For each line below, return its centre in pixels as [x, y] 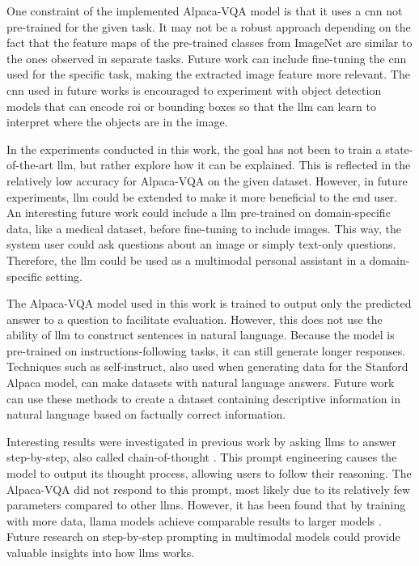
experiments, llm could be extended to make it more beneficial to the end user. [202, 196]
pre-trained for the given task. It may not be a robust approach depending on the [209, 26]
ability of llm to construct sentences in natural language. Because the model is [201, 335]
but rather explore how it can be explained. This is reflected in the [245, 165]
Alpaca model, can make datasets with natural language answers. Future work [201, 383]
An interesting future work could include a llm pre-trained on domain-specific [199, 213]
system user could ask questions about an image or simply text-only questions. [201, 244]
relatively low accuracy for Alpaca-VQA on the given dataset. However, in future [207, 180]
